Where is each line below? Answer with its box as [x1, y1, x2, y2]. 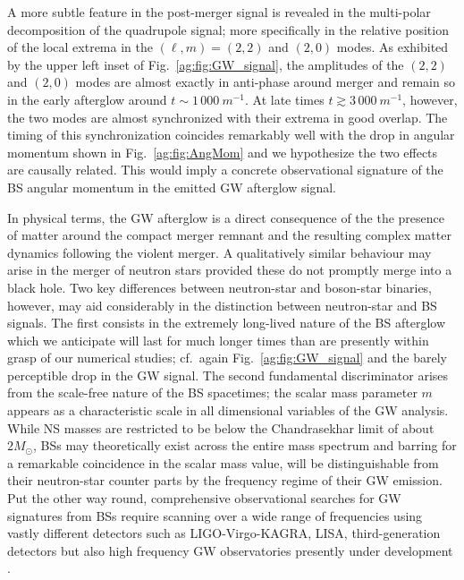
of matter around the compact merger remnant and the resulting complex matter [7, 226, 451, 244]
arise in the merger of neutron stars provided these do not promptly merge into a [7, 260, 452, 279]
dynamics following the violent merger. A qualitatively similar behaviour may [7, 243, 432, 261]
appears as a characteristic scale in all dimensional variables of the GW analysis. [7, 401, 449, 420]
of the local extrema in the [7, 38, 153, 56]
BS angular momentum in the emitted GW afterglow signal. [7, 177, 336, 196]
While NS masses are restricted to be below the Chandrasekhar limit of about [7, 418, 434, 437]
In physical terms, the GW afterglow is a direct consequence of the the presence [7, 208, 445, 226]
